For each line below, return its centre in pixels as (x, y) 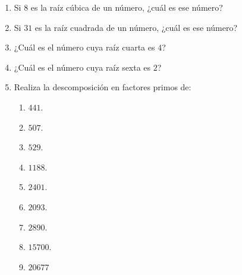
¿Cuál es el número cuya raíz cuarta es (84, 47)
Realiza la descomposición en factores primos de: (103, 87)
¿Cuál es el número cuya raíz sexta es (82, 67)
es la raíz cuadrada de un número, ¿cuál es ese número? (136, 27)
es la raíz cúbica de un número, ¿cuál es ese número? (127, 7)
